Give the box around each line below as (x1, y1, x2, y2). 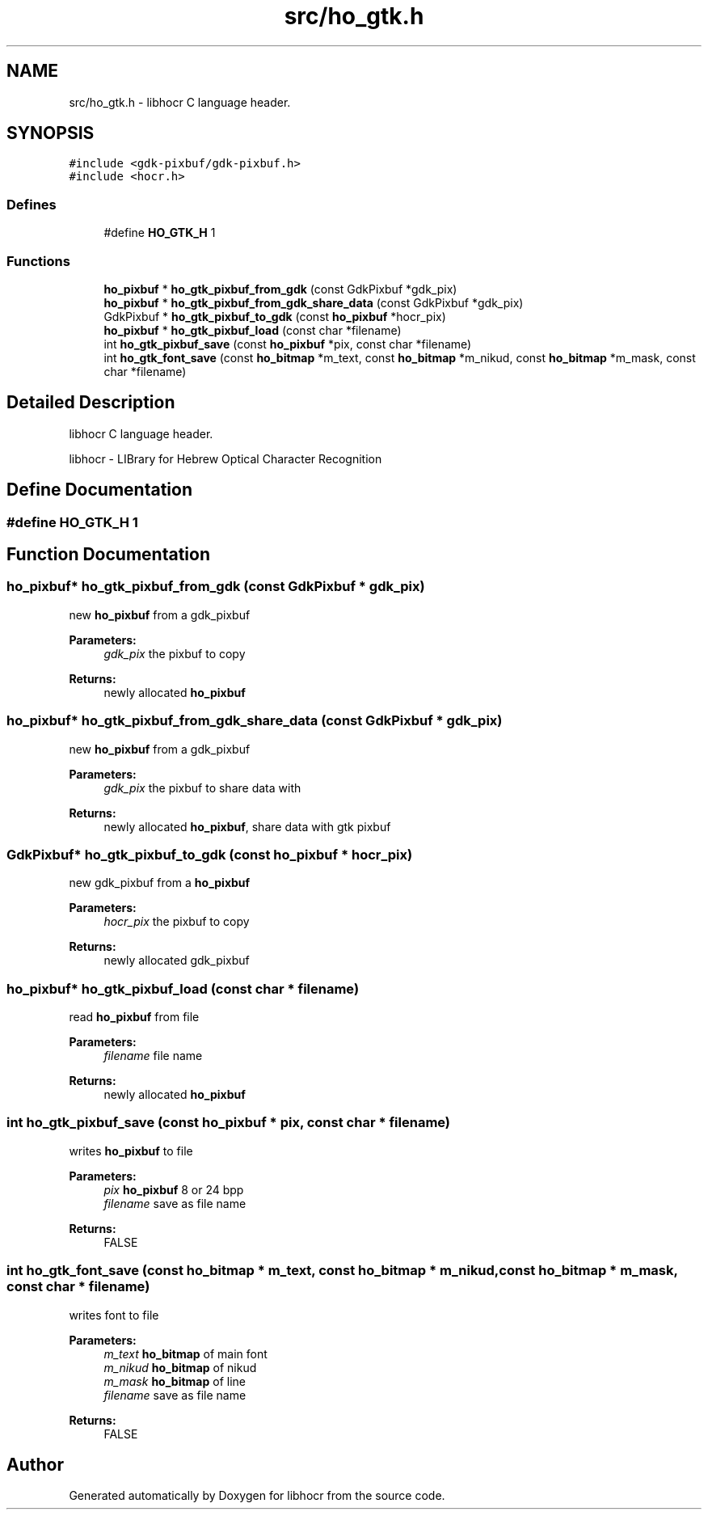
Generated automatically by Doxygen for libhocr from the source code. (69, 1489, 445, 1503)
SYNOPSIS (6, 123, 95, 144)
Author (6, 1455, 64, 1476)
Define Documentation (6, 479, 192, 500)
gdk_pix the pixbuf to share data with (103, 780, 301, 795)
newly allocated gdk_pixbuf (103, 953, 250, 968)
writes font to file (69, 1307, 159, 1322)
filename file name (103, 1049, 203, 1063)
